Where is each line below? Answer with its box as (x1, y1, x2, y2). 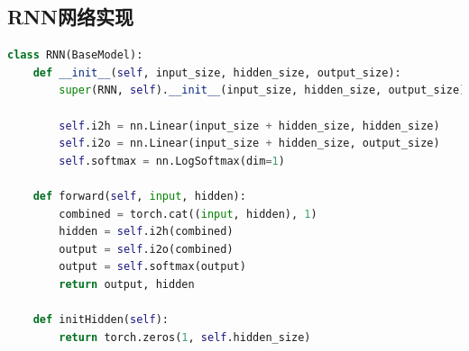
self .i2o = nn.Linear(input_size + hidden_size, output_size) (59, 137, 440, 150)
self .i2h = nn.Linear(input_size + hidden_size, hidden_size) (59, 119, 440, 132)
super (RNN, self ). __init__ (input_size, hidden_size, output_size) (59, 84, 466, 97)
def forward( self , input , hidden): (32, 189, 246, 202)
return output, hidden (59, 277, 195, 291)
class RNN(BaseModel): (7, 49, 143, 62)
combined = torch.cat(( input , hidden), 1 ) (59, 207, 317, 220)
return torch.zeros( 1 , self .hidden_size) (59, 330, 311, 344)
